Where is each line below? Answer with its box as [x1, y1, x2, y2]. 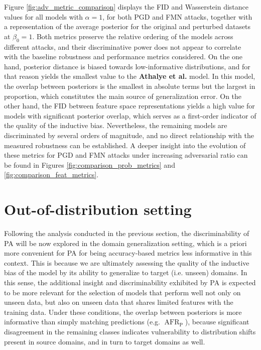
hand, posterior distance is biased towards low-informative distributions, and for [4, 61, 250, 71]
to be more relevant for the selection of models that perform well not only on [4, 287, 241, 297]
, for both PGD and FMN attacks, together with [102, 11, 252, 22]
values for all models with [4, 11, 83, 22]
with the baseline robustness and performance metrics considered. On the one [4, 51, 243, 62]
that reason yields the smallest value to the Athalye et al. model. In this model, [4, 71, 255, 81]
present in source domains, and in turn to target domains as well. [4, 336, 205, 346]
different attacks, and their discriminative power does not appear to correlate [4, 41, 241, 52]
